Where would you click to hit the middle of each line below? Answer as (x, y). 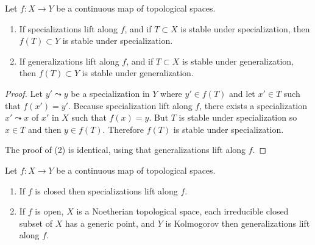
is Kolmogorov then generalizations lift (238, 223)
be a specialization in (110, 93)
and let (242, 93)
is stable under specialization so (238, 117)
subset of (36, 223)
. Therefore (123, 129)
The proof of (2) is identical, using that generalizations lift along (126, 150)
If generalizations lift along (69, 61)
